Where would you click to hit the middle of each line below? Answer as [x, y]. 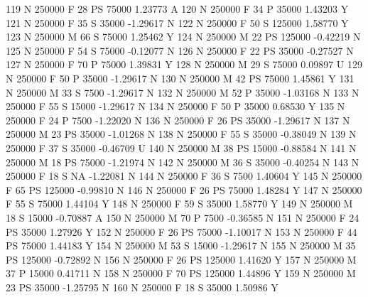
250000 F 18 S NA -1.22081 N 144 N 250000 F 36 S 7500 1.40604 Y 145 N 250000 [184, 176]
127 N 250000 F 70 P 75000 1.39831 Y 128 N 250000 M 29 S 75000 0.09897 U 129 [184, 64]
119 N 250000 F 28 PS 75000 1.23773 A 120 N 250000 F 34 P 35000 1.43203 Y [177, 9]
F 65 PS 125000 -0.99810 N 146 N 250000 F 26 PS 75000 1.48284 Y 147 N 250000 [184, 189]
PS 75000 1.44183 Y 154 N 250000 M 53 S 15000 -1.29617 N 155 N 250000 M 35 [181, 245]
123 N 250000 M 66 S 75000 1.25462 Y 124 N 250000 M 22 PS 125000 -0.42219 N [183, 37]
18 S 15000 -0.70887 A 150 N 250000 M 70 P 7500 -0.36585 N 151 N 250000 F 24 [183, 217]
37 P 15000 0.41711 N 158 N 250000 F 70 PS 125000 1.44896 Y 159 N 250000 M [181, 273]
